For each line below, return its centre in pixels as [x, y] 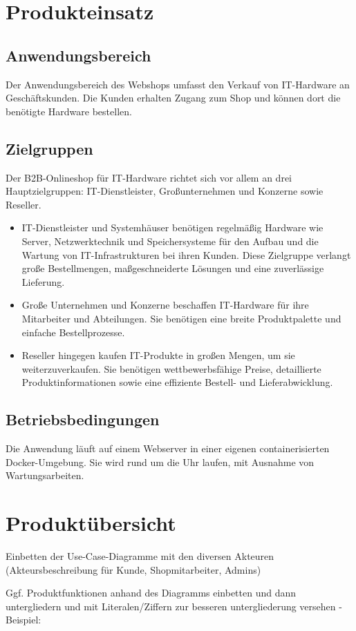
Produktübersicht [91, 523]
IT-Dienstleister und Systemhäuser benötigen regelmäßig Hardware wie [172, 227]
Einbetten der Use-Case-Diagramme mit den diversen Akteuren [140, 555]
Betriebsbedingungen [83, 419]
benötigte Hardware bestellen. [69, 111]
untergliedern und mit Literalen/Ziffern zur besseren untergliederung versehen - [174, 606]
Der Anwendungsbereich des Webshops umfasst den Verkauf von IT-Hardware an [178, 84]
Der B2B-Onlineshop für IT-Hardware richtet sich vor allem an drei [149, 177]
